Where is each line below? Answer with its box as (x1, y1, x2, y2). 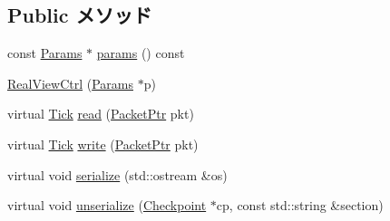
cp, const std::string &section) (216, 196, 384, 215)
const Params (7, 43, 83, 62)
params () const (96, 43, 185, 62)
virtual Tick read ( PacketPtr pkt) (7, 104, 194, 123)
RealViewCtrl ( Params (7, 73, 133, 92)
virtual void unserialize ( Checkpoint (7, 196, 207, 215)
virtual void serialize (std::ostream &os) (7, 165, 228, 184)
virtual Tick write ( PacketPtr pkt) (7, 134, 199, 153)
